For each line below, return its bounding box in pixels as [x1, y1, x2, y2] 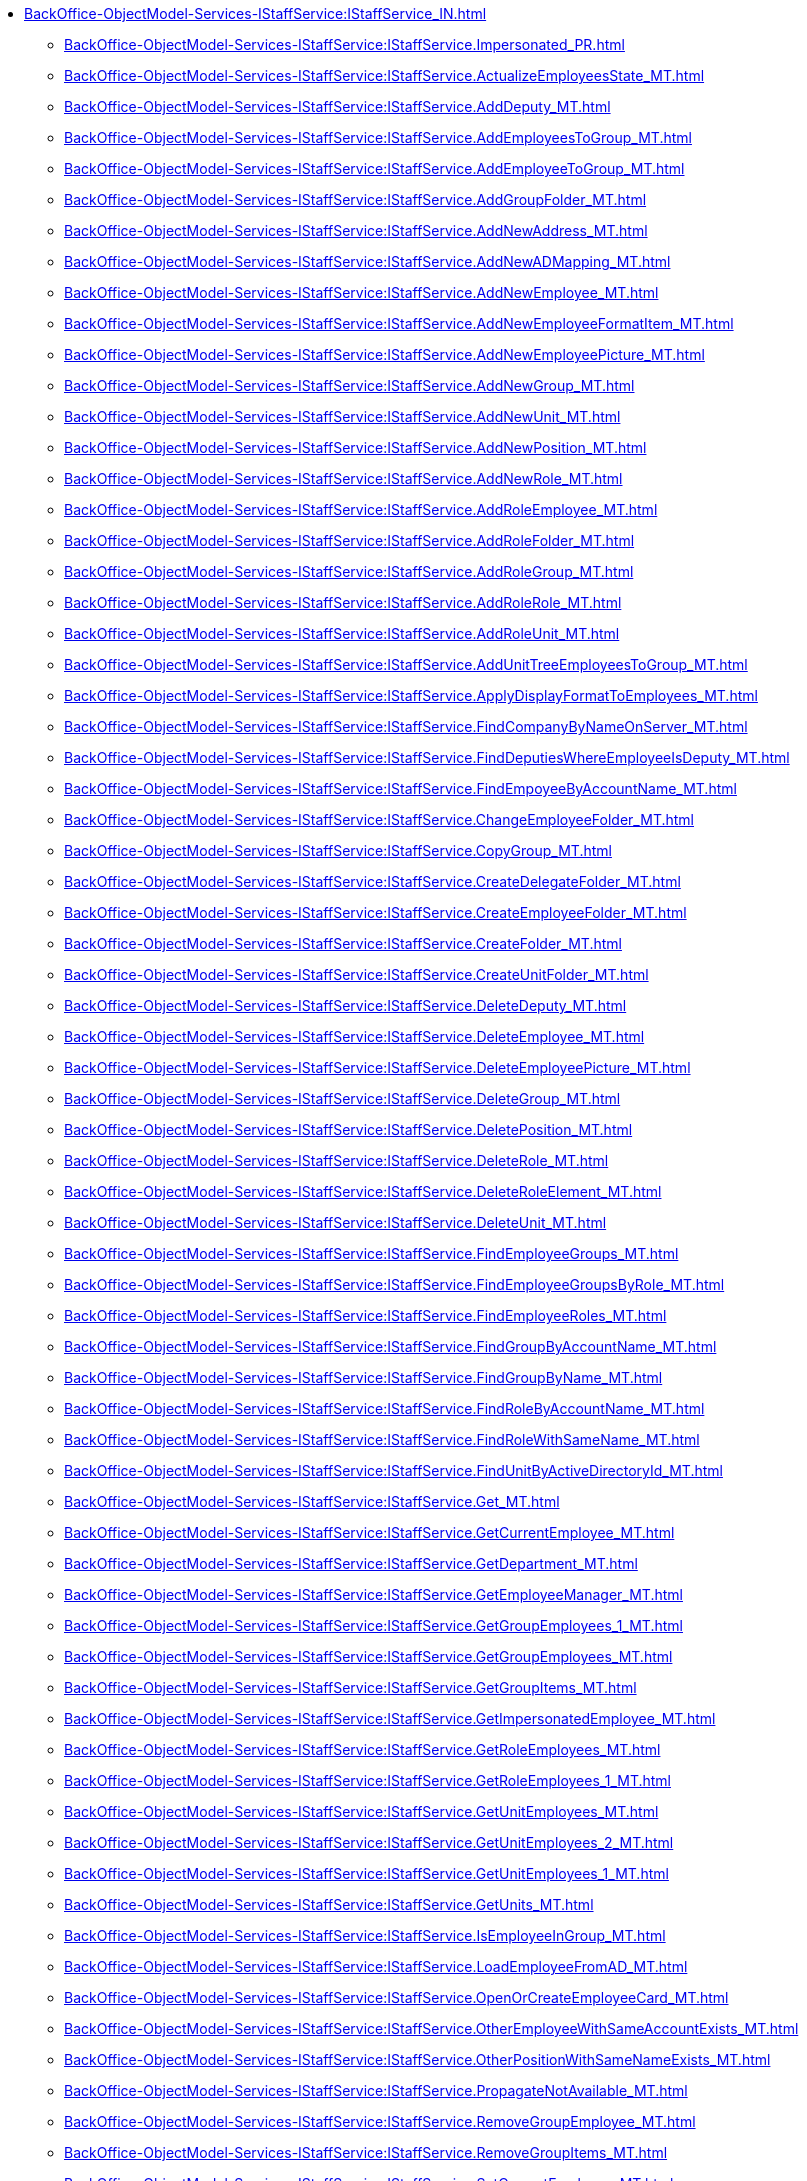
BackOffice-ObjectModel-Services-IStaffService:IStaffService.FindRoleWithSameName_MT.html [64, 1431, 700, 1448]
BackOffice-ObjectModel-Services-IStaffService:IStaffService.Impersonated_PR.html [64, 36, 625, 53]
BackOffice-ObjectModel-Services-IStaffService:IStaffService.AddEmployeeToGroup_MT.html [64, 160, 685, 177]
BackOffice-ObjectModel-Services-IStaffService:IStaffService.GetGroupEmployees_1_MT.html [64, 1617, 683, 1634]
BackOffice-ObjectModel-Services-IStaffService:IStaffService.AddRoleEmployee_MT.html [64, 501, 658, 518]
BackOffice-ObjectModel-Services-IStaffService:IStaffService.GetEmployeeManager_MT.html [64, 1586, 683, 1603]
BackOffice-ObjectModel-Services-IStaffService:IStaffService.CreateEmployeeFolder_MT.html [64, 904, 687, 921]
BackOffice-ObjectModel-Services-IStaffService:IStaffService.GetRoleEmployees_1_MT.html [64, 1772, 671, 1789]
